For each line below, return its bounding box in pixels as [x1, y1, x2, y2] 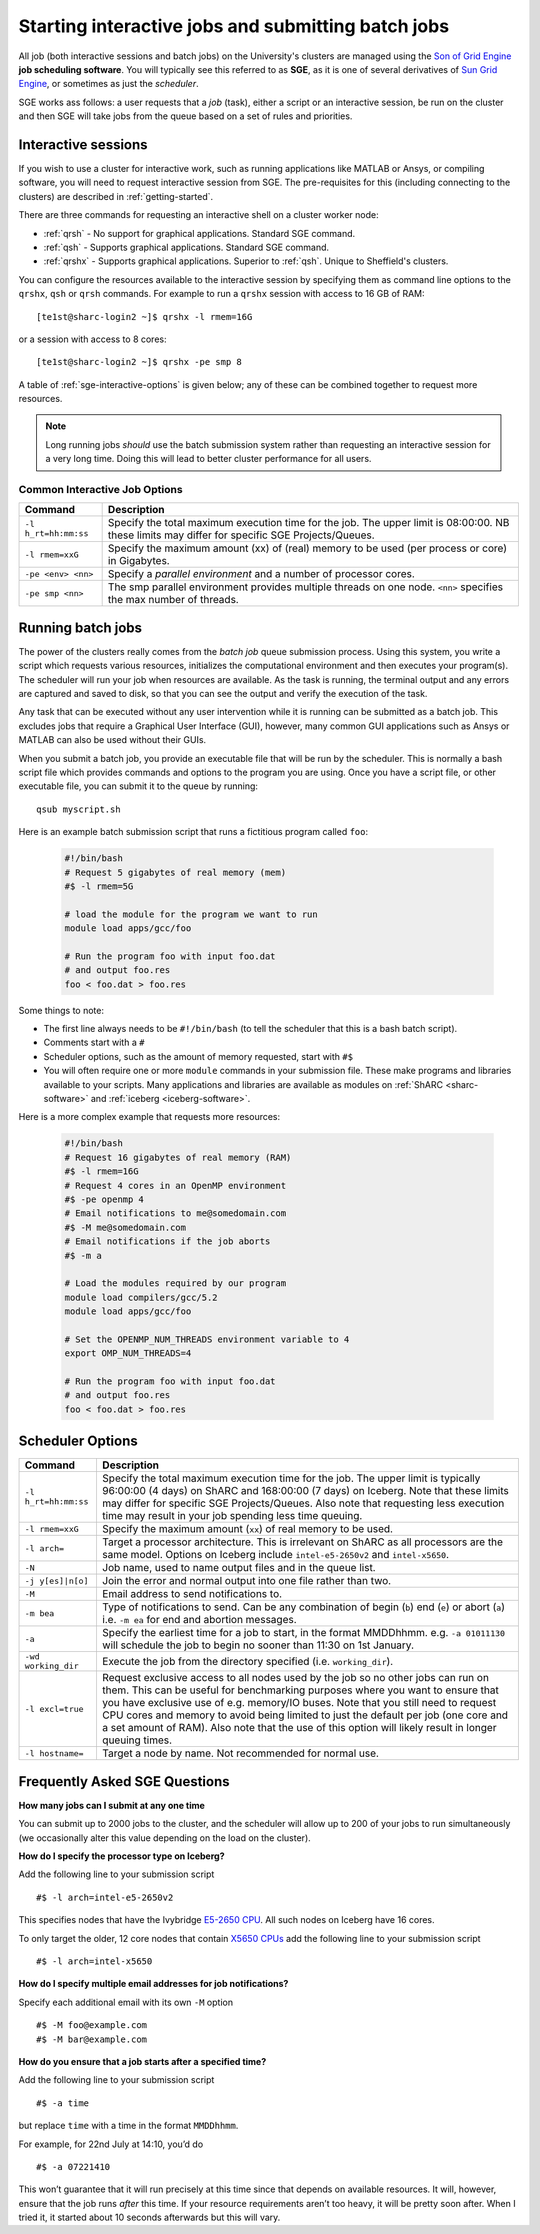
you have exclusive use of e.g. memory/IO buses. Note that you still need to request [101, 1696, 497, 1710]
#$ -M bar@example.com [36, 2033, 148, 2045]
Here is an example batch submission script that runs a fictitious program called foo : [18, 826, 369, 838]
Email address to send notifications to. [101, 1587, 283, 1601]
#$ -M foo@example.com [36, 2020, 148, 2031]
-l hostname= [24, 1748, 84, 1759]
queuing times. [101, 1733, 173, 1747]
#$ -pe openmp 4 [64, 1193, 145, 1205]
